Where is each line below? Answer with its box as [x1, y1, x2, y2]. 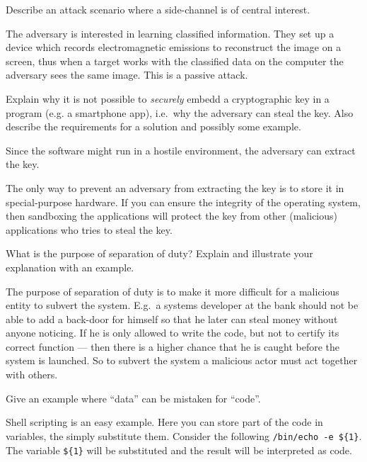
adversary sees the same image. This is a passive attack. [6, 67, 248, 82]
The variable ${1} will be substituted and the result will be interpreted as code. [6, 442, 352, 457]
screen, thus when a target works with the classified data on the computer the [6, 53, 344, 68]
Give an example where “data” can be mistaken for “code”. [6, 390, 261, 405]
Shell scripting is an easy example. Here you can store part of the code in [6, 415, 323, 429]
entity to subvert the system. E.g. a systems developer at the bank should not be [6, 298, 359, 312]
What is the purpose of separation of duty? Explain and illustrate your [6, 246, 313, 261]
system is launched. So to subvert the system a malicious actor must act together [6, 353, 358, 368]
